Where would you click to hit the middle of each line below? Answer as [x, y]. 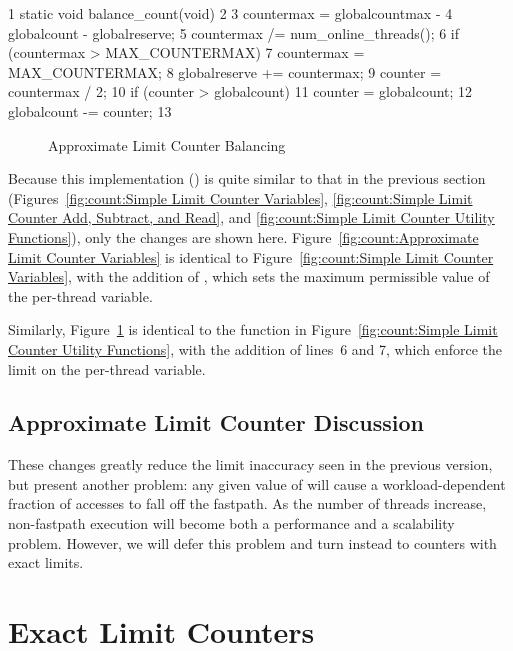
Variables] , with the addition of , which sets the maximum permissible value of [249, 276]
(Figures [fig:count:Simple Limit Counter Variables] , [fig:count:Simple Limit [240, 197]
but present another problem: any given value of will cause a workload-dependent [257, 483]
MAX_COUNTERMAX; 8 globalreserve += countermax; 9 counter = [225, 71]
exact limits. [46, 562]
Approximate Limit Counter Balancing [167, 144]
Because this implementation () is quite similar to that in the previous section [247, 178]
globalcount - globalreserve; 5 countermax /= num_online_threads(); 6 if [234, 32]
